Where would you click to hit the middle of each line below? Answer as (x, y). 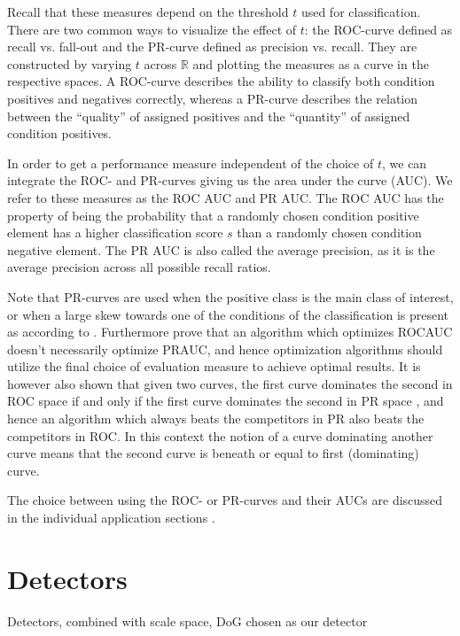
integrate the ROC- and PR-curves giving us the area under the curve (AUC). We (230, 180)
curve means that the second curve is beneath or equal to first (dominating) (213, 453)
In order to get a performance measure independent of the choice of (191, 163)
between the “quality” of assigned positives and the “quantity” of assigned (209, 116)
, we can (404, 163)
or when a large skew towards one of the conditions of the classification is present (228, 314)
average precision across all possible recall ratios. (139, 267)
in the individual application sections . (111, 518)
